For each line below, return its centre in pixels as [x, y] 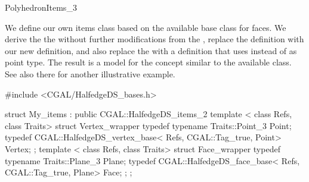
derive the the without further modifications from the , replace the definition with [154, 39]
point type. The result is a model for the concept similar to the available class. [148, 62]
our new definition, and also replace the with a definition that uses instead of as [151, 50]
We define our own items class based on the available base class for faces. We [146, 27]
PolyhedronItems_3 [41, 7]
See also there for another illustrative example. [90, 73]
